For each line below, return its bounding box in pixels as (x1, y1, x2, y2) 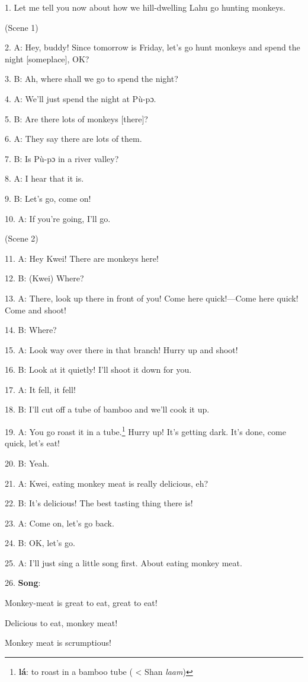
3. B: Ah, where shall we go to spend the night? (5, 72, 178, 85)
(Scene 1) (5, 21, 38, 33)
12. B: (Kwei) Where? (5, 272, 84, 284)
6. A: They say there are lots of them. (5, 132, 142, 145)
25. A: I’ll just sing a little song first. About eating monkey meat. (5, 556, 242, 569)
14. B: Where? (5, 323, 57, 336)
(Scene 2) (5, 232, 38, 245)
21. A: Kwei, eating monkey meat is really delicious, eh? (5, 477, 208, 489)
